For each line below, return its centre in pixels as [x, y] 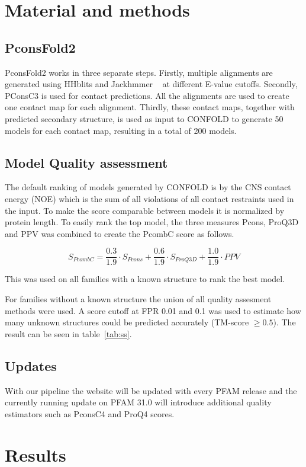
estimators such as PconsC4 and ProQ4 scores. [90, 413]
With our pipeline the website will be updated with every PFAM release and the [151, 390]
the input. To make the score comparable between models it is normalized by [145, 210]
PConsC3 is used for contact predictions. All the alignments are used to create [147, 95]
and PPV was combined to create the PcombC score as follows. [120, 233]
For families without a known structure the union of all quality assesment [138, 298]
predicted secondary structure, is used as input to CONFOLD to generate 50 [144, 118]
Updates [31, 365]
